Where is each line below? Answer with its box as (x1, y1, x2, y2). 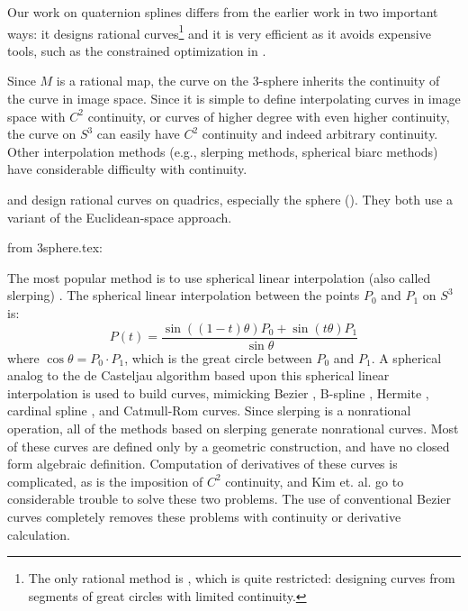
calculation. (7, 524, 71, 543)
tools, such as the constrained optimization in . (7, 41, 266, 59)
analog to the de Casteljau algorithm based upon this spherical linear (7, 366, 390, 385)
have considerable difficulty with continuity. (7, 160, 247, 178)
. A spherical (371, 348, 442, 367)
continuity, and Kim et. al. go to (225, 471, 404, 490)
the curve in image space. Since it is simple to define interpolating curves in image (7, 89, 461, 108)
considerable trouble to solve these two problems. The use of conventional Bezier (7, 489, 452, 508)
